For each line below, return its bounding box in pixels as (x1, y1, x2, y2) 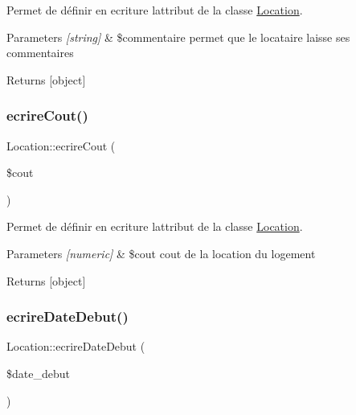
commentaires (6, 44, 74, 61)
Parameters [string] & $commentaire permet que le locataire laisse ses (6, 28, 350, 45)
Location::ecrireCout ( (6, 137, 116, 154)
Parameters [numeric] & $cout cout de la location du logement (6, 244, 316, 261)
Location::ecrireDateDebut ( (6, 338, 145, 355)
